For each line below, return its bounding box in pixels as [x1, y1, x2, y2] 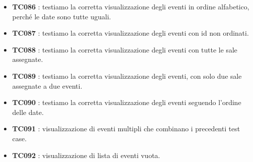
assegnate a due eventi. [12, 80, 83, 91]
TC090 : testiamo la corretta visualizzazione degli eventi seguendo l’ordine [12, 97, 242, 108]
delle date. [12, 107, 44, 117]
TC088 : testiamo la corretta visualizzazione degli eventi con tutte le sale [12, 44, 238, 54]
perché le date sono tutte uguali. [12, 11, 111, 21]
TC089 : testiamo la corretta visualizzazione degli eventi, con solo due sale [12, 70, 242, 81]
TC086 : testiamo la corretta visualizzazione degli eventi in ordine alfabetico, [12, 1, 250, 11]
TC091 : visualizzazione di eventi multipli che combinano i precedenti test [12, 123, 240, 134]
